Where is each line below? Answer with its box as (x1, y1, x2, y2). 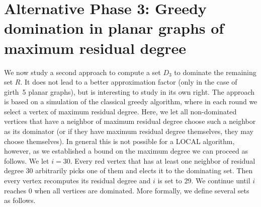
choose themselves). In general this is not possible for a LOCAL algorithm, (4, 135, 235, 146)
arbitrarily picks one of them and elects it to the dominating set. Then (35, 165, 253, 176)
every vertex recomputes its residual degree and (4, 175, 151, 186)
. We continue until (191, 175, 250, 186)
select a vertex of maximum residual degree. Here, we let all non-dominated (4, 106, 237, 116)
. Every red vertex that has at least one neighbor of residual (70, 155, 255, 166)
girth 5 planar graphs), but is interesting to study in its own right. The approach (4, 86, 255, 97)
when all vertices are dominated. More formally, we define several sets (34, 185, 249, 195)
